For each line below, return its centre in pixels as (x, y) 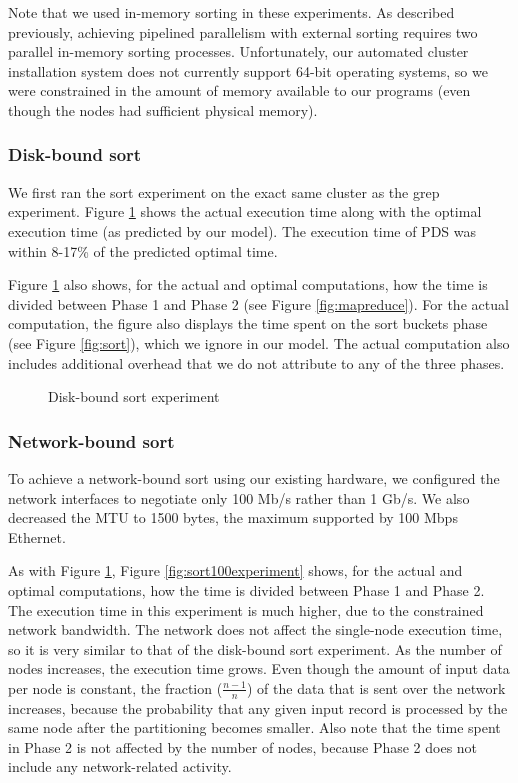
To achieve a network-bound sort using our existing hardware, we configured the (254, 477)
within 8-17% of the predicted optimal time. (143, 250)
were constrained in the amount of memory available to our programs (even (239, 90)
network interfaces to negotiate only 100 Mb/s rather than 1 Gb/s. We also (239, 497)
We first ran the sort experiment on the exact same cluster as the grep (224, 191)
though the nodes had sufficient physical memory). (163, 109)
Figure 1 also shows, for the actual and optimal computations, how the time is (248, 284)
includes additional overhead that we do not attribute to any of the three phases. (256, 362)
